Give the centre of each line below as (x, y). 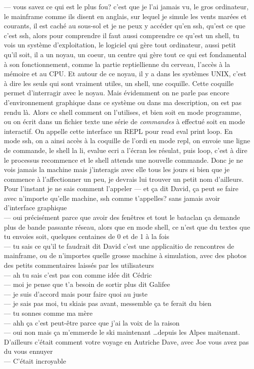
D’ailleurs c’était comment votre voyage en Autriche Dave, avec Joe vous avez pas (127, 341)
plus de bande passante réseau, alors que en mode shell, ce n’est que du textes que (127, 227)
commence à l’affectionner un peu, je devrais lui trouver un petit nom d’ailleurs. (124, 179)
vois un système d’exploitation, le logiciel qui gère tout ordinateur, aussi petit (120, 45)
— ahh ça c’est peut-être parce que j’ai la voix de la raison (92, 322)
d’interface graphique (35, 207)
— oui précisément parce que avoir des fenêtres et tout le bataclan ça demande (122, 217)
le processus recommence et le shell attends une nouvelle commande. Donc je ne (124, 160)
